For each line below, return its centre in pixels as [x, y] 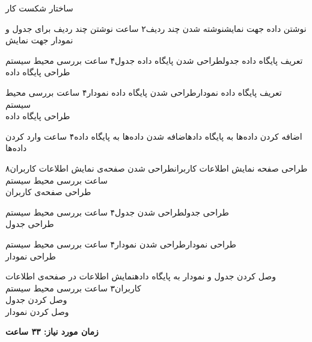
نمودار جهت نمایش [39, 40]
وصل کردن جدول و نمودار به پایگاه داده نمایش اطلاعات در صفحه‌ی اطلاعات [141, 276]
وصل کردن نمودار [37, 311]
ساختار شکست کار [39, 8]
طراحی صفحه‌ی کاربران [48, 192]
